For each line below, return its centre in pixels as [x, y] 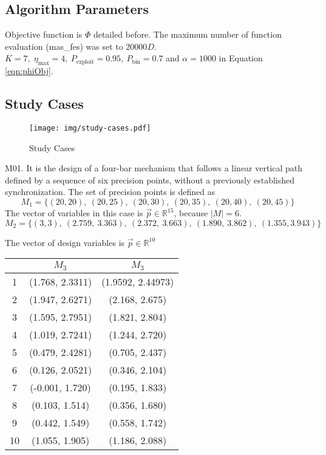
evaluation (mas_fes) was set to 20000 [76, 46]
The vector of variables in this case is [74, 213]
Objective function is [44, 34]
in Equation [241, 58]
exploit [85, 62]
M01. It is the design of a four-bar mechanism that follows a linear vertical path [154, 168]
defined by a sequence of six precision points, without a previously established [150, 180]
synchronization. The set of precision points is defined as [110, 192]
